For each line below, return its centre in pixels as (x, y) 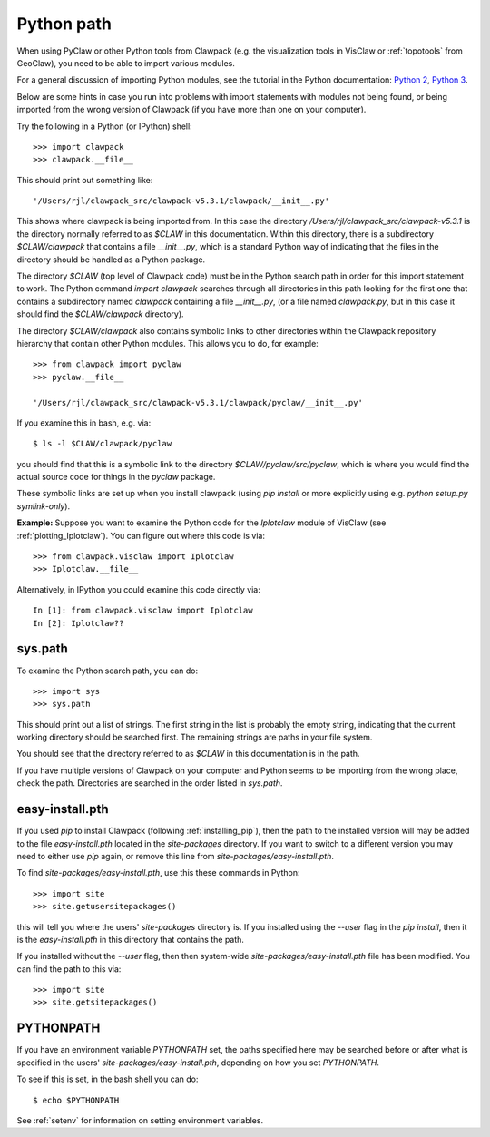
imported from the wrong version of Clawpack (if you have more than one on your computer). (191, 110)
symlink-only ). (44, 506)
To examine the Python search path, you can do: (108, 671)
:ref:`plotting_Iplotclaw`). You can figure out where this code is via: (141, 535)
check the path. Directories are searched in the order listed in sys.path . (150, 783)
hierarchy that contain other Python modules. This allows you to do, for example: (168, 343)
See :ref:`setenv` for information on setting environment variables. (140, 1120)
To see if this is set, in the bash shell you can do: (108, 1079)
